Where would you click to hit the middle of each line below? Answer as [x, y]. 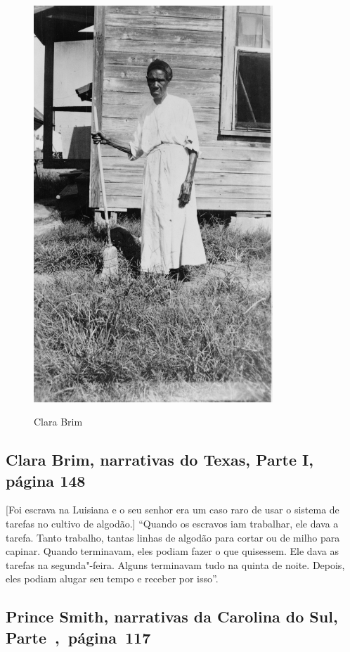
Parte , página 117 [78, 637]
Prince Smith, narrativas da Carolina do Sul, [172, 616]
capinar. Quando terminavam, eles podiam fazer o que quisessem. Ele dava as [172, 551]
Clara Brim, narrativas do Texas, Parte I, [160, 460]
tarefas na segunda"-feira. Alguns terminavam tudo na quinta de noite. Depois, [175, 564]
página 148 [46, 480]
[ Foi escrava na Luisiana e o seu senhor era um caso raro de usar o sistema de [173, 510]
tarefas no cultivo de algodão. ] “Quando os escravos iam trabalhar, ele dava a [172, 523]
